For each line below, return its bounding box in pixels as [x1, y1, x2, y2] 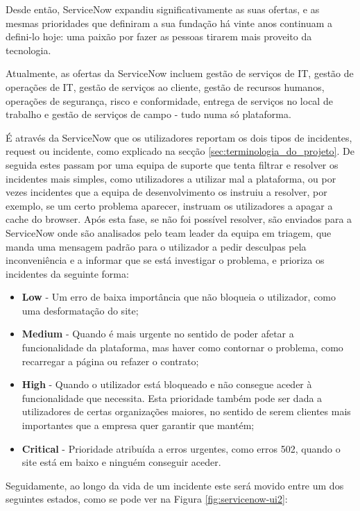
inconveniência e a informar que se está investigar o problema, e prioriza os [6, 253, 325, 267]
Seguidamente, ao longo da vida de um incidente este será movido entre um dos [6, 478, 344, 492]
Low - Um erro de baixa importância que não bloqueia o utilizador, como [22, 290, 336, 304]
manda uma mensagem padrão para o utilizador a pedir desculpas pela [6, 239, 307, 253]
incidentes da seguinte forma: [6, 266, 129, 280]
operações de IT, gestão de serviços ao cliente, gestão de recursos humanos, [6, 79, 325, 94]
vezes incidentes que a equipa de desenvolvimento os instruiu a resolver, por [6, 185, 327, 199]
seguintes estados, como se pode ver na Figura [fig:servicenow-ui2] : [6, 492, 288, 506]
